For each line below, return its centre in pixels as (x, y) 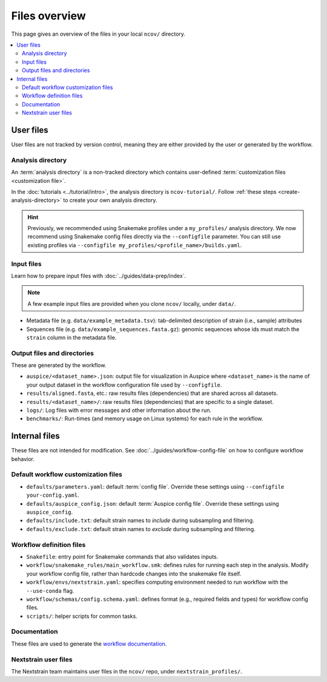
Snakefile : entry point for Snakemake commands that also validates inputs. (122, 557)
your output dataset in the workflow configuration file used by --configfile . (124, 385)
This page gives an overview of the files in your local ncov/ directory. (98, 34)
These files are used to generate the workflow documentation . (89, 644)
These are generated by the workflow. (59, 365)
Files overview (48, 16)
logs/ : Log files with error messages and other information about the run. (119, 410)
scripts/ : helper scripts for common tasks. (82, 616)
